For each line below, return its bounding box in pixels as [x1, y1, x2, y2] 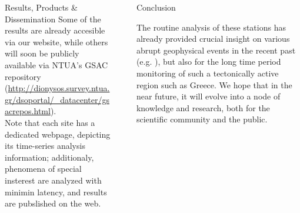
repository [5, 70, 41, 82]
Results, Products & [5, 1, 78, 13]
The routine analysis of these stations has [136, 21, 286, 33]
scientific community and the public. [136, 113, 268, 125]
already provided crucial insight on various [136, 32, 290, 45]
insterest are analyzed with [5, 174, 102, 186]
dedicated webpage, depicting [5, 128, 111, 140]
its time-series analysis [5, 139, 85, 152]
